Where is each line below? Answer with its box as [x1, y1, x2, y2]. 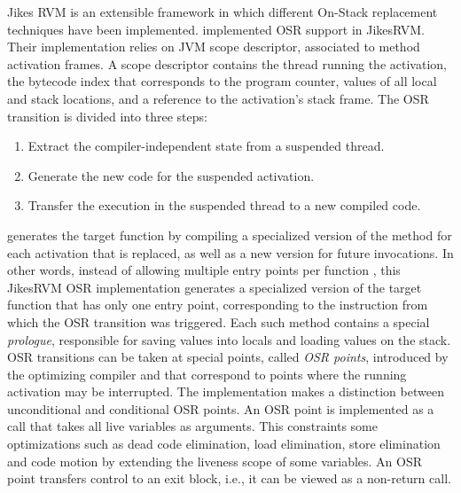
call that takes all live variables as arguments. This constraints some [7, 417, 378, 435]
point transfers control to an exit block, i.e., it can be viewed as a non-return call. [7, 469, 451, 488]
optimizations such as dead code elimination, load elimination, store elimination [7, 434, 441, 453]
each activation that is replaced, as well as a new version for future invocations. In [7, 243, 454, 262]
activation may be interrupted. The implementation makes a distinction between [7, 382, 444, 401]
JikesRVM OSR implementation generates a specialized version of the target [7, 278, 422, 296]
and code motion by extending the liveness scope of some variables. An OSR [7, 451, 423, 470]
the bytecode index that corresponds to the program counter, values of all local [7, 72, 437, 90]
